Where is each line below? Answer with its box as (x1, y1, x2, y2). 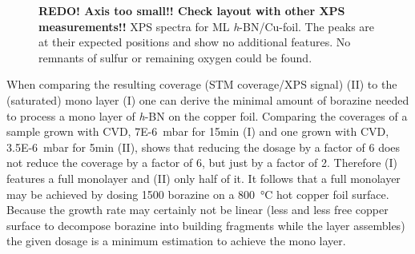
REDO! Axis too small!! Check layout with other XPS (38, 2, 345, 18)
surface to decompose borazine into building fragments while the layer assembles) (6, 216, 405, 233)
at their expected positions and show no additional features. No (38, 34, 351, 50)
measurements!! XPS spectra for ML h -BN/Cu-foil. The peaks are (38, 18, 375, 34)
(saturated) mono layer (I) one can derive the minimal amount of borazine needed (6, 91, 409, 108)
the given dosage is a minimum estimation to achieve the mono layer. (6, 232, 346, 249)
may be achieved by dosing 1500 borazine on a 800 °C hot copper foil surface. (6, 185, 389, 202)
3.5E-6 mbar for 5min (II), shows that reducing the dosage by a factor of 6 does (6, 138, 401, 155)
